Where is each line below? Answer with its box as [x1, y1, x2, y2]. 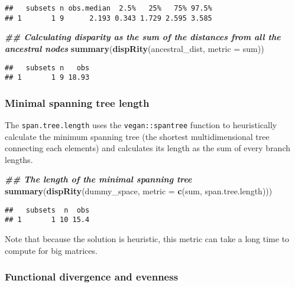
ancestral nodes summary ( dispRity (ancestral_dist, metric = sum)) [5, 42, 264, 54]
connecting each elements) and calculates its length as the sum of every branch [5, 142, 291, 154]
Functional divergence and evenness [5, 269, 179, 284]
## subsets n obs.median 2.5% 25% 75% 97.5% [5, 4, 212, 12]
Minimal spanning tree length [5, 95, 150, 110]
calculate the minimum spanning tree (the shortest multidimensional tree [5, 130, 270, 142]
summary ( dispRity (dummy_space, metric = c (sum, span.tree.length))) [5, 185, 273, 197]
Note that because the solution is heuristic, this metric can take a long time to [5, 232, 290, 244]
